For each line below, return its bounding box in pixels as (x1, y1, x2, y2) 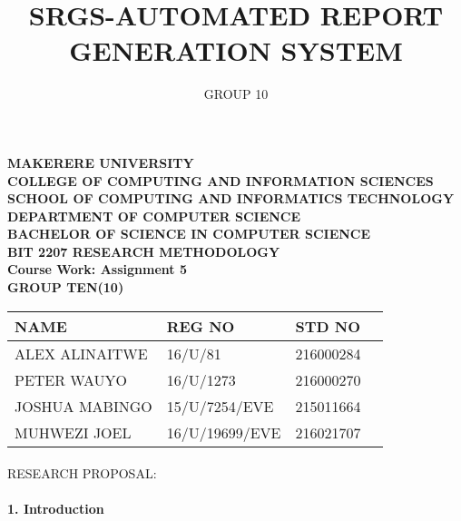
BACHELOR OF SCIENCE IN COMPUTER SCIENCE (7, 224, 371, 243)
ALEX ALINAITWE (15, 342, 148, 364)
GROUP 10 (203, 84, 269, 103)
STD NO (295, 315, 360, 337)
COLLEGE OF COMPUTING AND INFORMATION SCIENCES (7, 171, 434, 190)
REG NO (166, 315, 235, 337)
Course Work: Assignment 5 (7, 260, 187, 279)
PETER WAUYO (15, 369, 128, 390)
